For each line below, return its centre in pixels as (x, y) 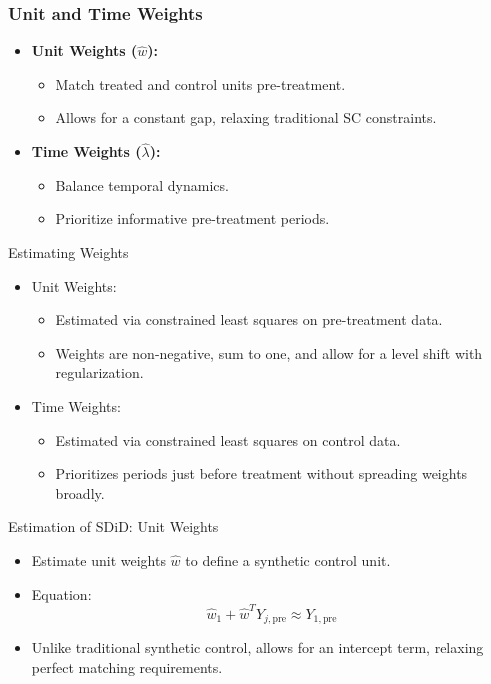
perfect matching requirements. (127, 666)
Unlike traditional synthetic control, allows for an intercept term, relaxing (257, 647)
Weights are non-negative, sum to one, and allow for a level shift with (269, 352)
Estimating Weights (68, 252)
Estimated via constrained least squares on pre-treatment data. (249, 319)
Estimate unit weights (98, 559)
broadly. (80, 492)
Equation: (61, 593)
